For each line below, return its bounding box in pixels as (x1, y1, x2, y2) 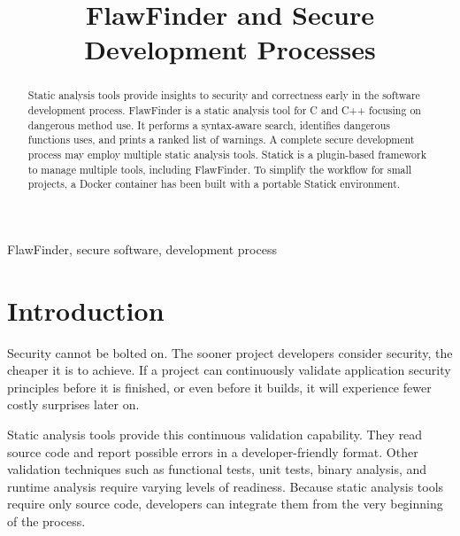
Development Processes (84, 31, 376, 67)
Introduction (7, 291, 165, 328)
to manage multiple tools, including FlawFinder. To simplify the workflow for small (27, 161, 412, 176)
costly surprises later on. (7, 395, 140, 414)
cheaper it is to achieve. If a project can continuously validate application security (7, 361, 451, 379)
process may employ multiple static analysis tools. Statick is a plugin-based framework (27, 146, 426, 161)
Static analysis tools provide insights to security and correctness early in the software (27, 88, 420, 103)
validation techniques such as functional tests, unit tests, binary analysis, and (7, 460, 427, 478)
